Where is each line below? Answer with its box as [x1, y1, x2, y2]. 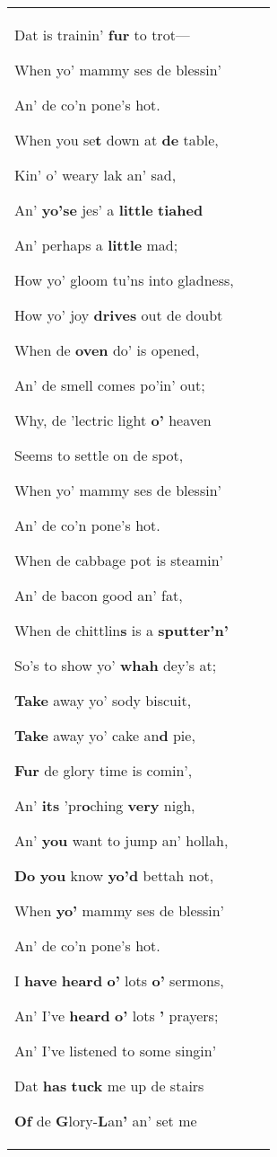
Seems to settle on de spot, [14, 445, 184, 465]
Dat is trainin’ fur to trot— [14, 24, 190, 45]
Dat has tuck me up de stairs [14, 1075, 204, 1096]
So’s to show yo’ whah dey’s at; [14, 655, 217, 676]
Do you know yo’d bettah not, [14, 865, 214, 886]
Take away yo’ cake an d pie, [14, 725, 195, 746]
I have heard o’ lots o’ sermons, [14, 970, 224, 991]
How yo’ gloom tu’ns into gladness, [14, 269, 234, 290]
